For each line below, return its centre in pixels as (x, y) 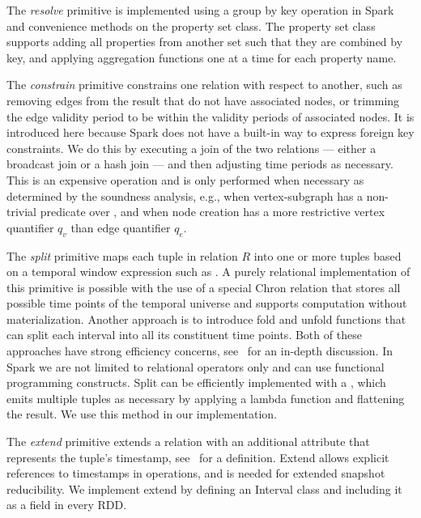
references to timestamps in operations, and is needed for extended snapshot (196, 473)
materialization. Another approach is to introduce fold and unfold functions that (206, 318)
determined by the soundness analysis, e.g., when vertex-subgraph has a (185, 195)
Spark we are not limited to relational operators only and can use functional (196, 366)
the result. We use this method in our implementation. (142, 414)
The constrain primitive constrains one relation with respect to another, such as (204, 85)
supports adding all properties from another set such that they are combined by (205, 42)
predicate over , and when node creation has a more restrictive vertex (213, 212)
